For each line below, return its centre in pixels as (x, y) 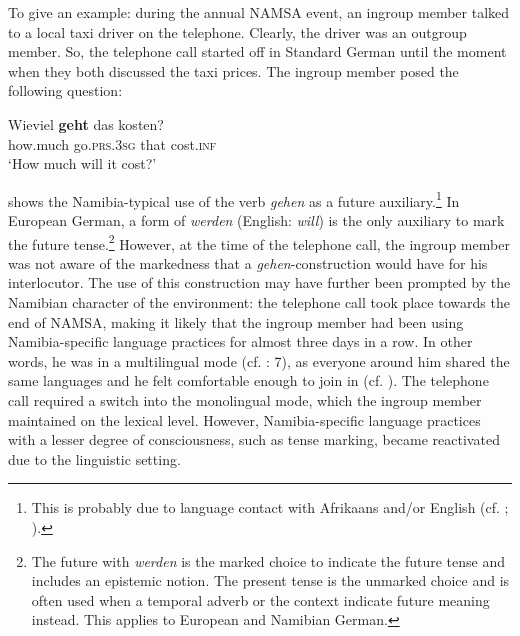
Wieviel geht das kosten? (86, 123)
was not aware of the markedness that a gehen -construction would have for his (248, 262)
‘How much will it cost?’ (82, 163)
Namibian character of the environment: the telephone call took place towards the (259, 302)
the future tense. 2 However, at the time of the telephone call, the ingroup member (259, 242)
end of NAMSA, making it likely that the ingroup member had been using (236, 321)
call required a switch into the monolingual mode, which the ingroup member (245, 400)
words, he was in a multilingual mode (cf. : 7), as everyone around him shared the (259, 360)
